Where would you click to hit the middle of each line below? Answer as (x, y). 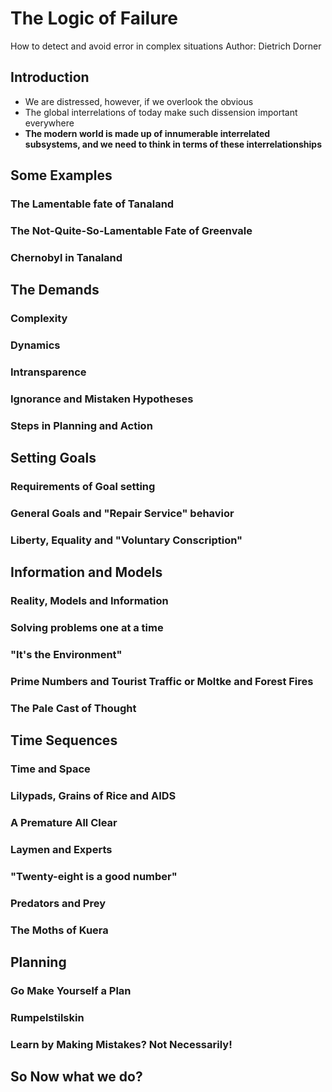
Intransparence (48, 372)
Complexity (39, 319)
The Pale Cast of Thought (73, 709)
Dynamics (35, 345)
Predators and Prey (58, 903)
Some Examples (61, 175)
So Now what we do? (76, 1077)
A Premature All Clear (64, 823)
